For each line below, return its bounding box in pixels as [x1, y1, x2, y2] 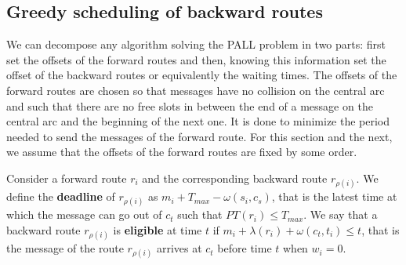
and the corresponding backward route [142, 169, 328, 186]
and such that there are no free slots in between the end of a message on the [6, 97, 373, 114]
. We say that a [303, 206, 378, 223]
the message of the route [6, 240, 124, 256]
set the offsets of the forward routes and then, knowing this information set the [6, 51, 386, 67]
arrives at [156, 240, 202, 256]
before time [217, 240, 272, 256]
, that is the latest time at [271, 188, 397, 205]
